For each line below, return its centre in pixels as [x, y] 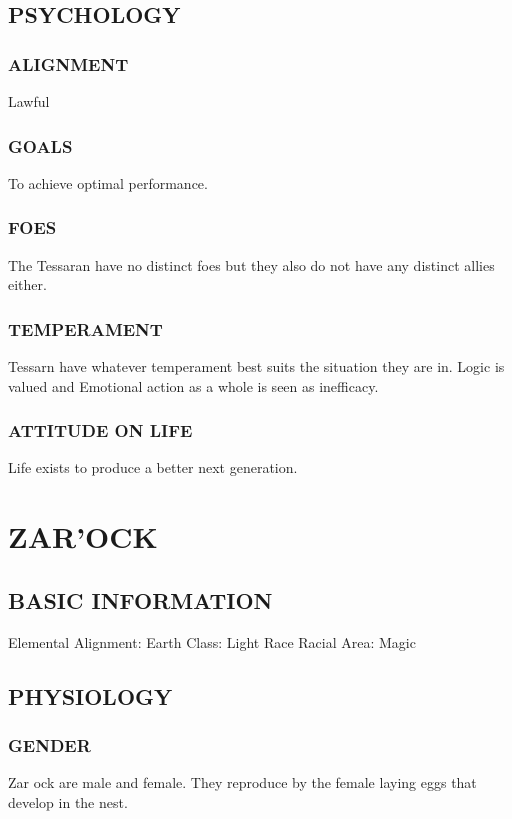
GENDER [49, 744]
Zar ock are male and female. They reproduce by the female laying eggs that [242, 782]
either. [27, 284]
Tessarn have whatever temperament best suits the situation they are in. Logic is [256, 366]
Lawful [29, 101]
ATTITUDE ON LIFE [100, 430]
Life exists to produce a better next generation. [153, 467]
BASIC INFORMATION [140, 599]
